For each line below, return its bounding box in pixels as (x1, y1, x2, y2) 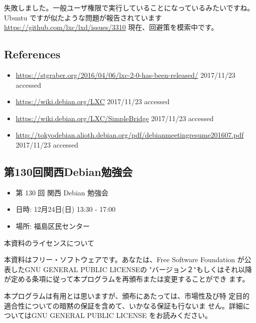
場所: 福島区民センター (15, 220, 90, 231)
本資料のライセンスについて (4, 237, 95, 248)
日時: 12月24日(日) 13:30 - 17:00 (15, 204, 116, 214)
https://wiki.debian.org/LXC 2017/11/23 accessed (15, 96, 170, 107)
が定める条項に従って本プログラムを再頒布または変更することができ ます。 (4, 274, 250, 284)
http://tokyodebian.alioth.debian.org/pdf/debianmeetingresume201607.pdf (15, 130, 244, 140)
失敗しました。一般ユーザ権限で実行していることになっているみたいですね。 (4, 2, 255, 12)
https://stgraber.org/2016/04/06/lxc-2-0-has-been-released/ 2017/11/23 (15, 69, 236, 80)
